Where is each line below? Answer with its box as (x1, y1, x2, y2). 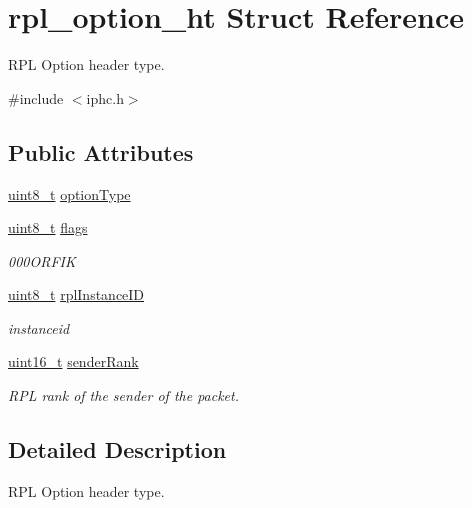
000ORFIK (8, 250, 76, 271)
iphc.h (86, 87, 124, 108)
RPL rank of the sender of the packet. (8, 385, 239, 406)
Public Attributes (8, 136, 194, 167)
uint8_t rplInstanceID (8, 284, 145, 305)
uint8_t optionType (8, 183, 131, 204)
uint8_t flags (8, 217, 88, 238)
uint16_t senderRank (8, 351, 139, 372)
